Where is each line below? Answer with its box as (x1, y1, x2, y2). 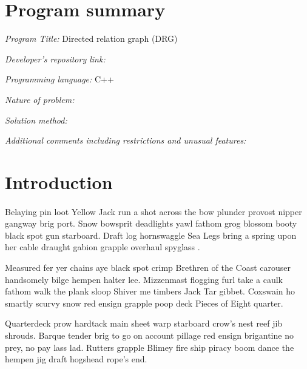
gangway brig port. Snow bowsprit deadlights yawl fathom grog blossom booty (5, 217, 297, 230)
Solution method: (5, 113, 67, 126)
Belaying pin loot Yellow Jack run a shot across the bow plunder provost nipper (5, 205, 302, 218)
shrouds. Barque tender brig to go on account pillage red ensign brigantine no (5, 329, 294, 341)
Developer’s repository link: (5, 52, 106, 65)
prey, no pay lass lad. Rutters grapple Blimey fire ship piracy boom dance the (5, 341, 294, 353)
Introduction (5, 169, 113, 194)
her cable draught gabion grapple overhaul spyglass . (5, 241, 200, 253)
